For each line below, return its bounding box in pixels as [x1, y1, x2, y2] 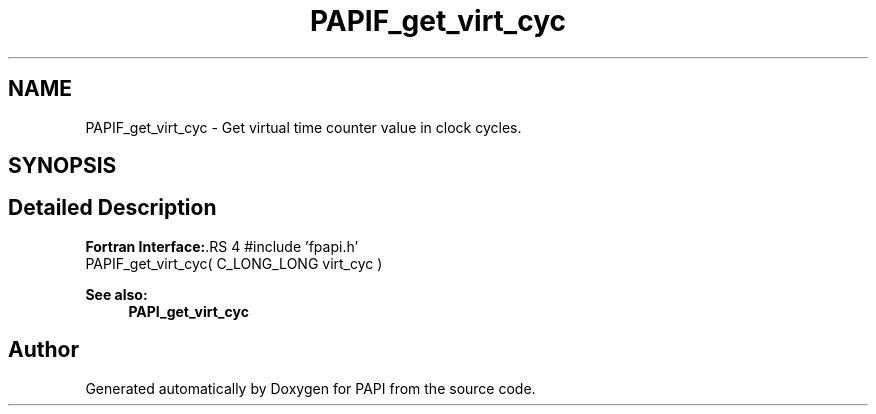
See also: [85, 285, 148, 303]
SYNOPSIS [8, 153, 117, 179]
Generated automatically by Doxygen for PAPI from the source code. [85, 379, 536, 397]
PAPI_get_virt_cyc [128, 302, 249, 320]
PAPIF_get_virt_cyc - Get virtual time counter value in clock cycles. [85, 118, 522, 136]
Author [8, 337, 79, 363]
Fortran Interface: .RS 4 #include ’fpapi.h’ [85, 237, 359, 255]
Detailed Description [8, 195, 217, 221]
